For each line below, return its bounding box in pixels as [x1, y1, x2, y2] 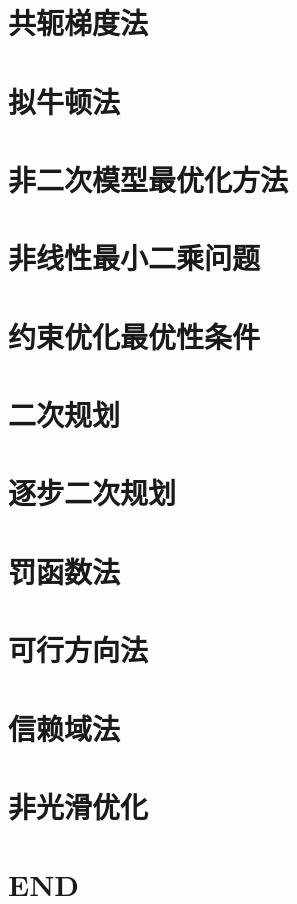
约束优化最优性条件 [8, 315, 261, 356]
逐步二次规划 [8, 472, 177, 513]
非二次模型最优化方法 [8, 158, 289, 199]
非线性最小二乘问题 [8, 237, 261, 278]
